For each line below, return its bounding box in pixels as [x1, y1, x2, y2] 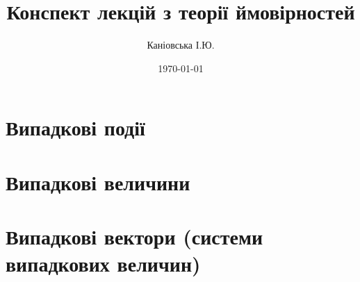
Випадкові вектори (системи [6, 222, 263, 251]
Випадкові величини [6, 167, 190, 196]
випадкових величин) [6, 249, 201, 278]
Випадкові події [6, 113, 145, 142]
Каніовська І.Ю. [147, 38, 215, 52]
